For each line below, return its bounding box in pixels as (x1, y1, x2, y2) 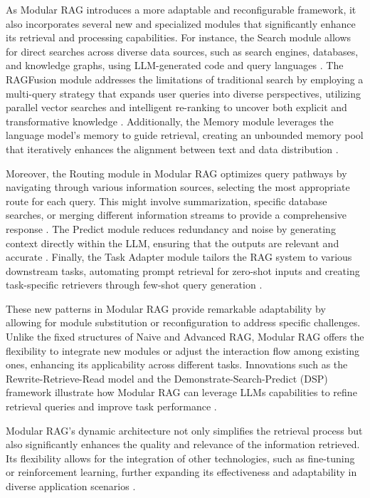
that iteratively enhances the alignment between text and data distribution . (6, 141, 339, 156)
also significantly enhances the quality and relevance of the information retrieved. (6, 437, 360, 452)
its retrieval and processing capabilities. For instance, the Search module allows (6, 30, 351, 45)
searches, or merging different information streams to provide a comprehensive (6, 207, 347, 222)
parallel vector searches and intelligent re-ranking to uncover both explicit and (6, 100, 347, 115)
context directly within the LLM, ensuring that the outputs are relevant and (6, 235, 339, 250)
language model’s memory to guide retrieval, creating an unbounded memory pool (6, 128, 364, 142)
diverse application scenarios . (6, 479, 136, 493)
